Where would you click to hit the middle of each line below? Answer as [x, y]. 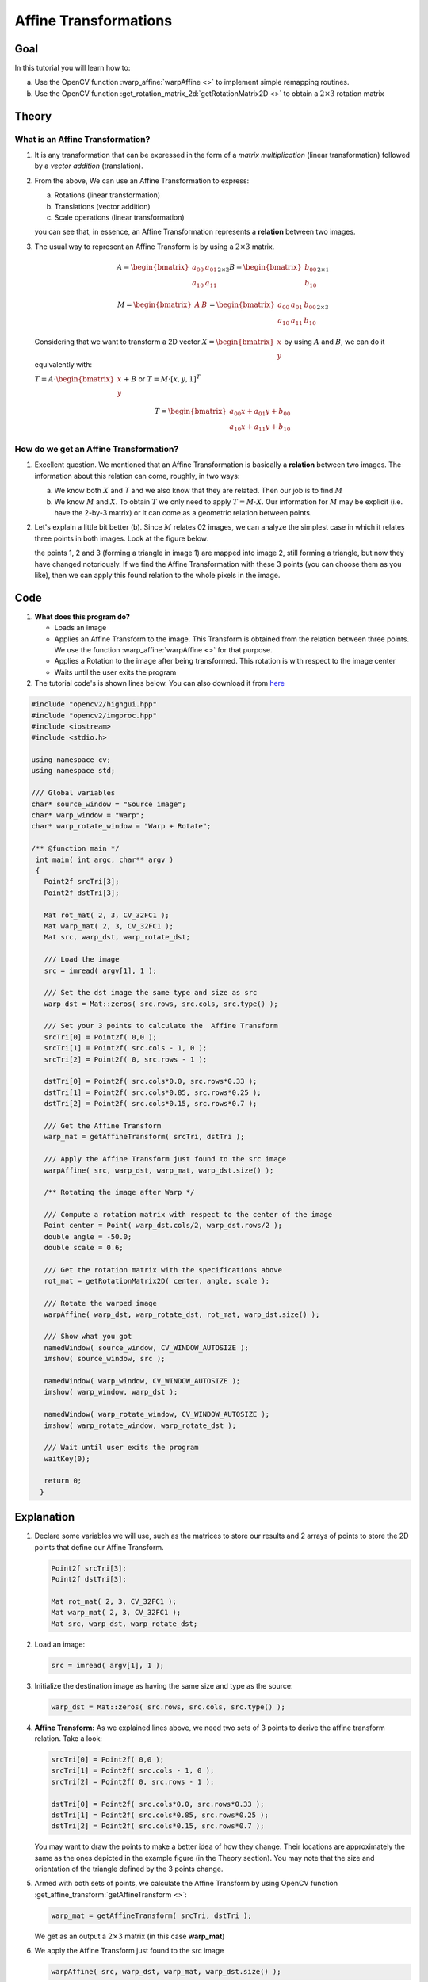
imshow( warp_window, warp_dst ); [111, 1392]
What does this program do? [82, 616]
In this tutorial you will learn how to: [73, 68]
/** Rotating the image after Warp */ [119, 1192]
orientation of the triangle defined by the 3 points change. [129, 1869]
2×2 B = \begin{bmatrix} [260, 268]
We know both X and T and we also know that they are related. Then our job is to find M [199, 491]
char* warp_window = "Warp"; [88, 815]
